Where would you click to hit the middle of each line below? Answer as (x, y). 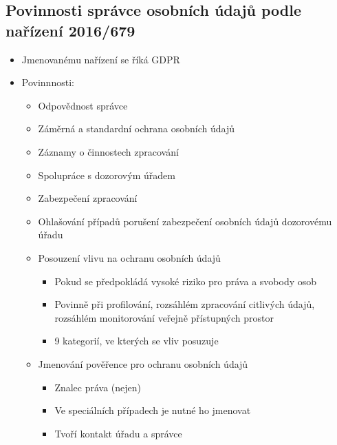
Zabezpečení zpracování (88, 198)
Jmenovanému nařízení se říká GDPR (101, 59)
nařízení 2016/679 (70, 30)
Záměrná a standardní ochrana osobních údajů (136, 128)
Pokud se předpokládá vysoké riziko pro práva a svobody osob (186, 281)
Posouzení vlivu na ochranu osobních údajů (129, 257)
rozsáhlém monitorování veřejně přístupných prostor (164, 317)
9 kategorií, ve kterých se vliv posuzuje (137, 341)
